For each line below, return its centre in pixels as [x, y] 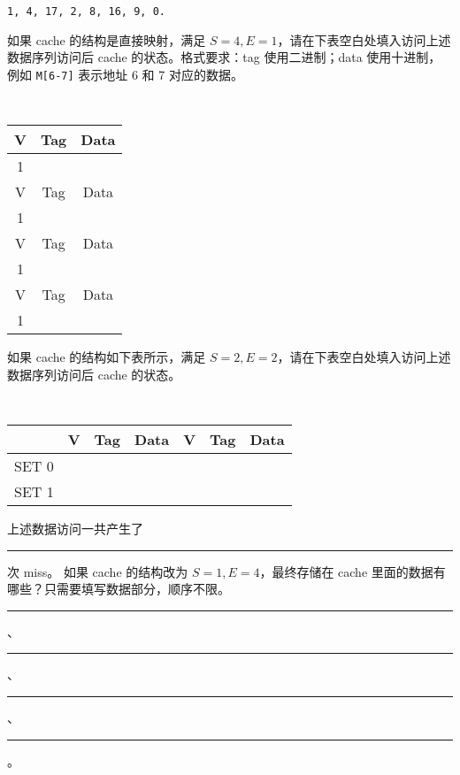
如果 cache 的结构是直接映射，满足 [107, 39]
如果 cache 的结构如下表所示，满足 [107, 357]
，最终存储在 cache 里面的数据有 [353, 571]
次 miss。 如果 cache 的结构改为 [98, 571]
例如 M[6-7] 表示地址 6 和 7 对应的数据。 [125, 74]
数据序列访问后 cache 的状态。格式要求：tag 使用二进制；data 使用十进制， [224, 57]
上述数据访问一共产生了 [75, 528]
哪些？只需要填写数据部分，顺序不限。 [119, 589]
